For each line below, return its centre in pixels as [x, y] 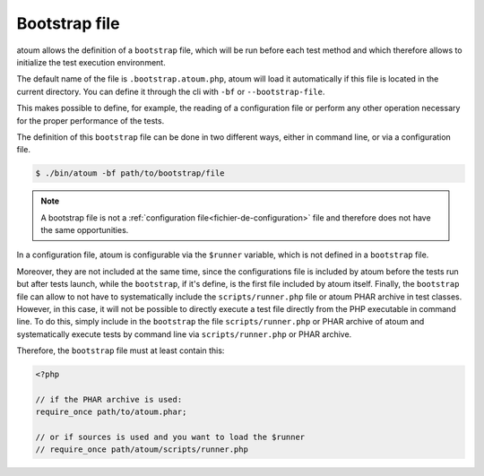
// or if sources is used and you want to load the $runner [170, 437]
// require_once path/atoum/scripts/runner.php [142, 450]
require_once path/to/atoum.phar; [111, 412]
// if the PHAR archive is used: [109, 399]
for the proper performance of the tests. [91, 120]
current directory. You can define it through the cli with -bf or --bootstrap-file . [171, 91]
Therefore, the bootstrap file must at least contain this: [121, 351]
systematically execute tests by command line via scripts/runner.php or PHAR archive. [184, 334]
